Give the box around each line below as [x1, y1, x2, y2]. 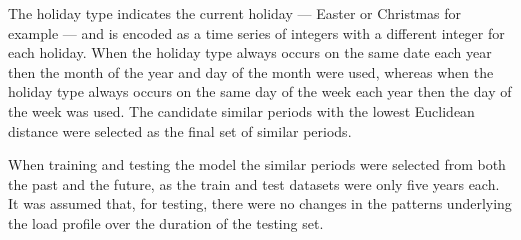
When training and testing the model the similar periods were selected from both [8, 154, 506, 175]
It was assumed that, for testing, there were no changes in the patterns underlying [8, 193, 512, 214]
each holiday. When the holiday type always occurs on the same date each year [8, 42, 492, 63]
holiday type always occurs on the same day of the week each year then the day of [8, 81, 512, 102]
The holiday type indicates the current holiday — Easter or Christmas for [8, 3, 462, 23]
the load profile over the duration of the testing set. [8, 212, 324, 233]
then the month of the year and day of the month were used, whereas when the [8, 61, 494, 82]
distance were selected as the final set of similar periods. [8, 120, 352, 141]
